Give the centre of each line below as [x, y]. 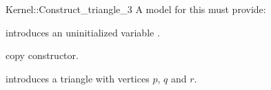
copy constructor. [42, 55]
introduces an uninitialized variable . [83, 32]
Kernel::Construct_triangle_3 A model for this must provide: [136, 9]
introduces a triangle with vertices [78, 78]
